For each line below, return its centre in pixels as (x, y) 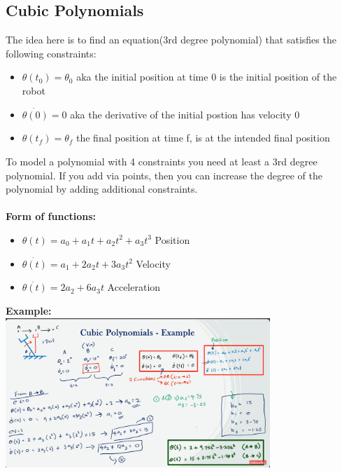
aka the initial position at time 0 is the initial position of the (207, 77)
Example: (29, 310)
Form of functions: (51, 216)
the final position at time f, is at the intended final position (203, 138)
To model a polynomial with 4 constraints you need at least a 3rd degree (162, 161)
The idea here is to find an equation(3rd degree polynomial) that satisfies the (171, 40)
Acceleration (134, 287)
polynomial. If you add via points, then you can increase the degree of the (164, 175)
